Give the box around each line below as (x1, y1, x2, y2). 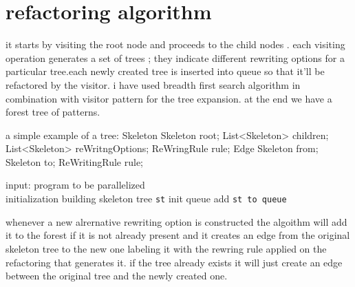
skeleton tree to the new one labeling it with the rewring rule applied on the (6, 241, 327, 255)
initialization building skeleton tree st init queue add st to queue (6, 191, 287, 206)
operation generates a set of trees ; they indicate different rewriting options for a (6, 50, 345, 65)
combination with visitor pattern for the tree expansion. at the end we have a (6, 91, 332, 105)
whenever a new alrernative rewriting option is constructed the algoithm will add (6, 214, 347, 228)
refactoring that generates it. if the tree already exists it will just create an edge (6, 255, 343, 269)
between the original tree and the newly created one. (6, 268, 228, 283)
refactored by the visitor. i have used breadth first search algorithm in (6, 77, 301, 92)
